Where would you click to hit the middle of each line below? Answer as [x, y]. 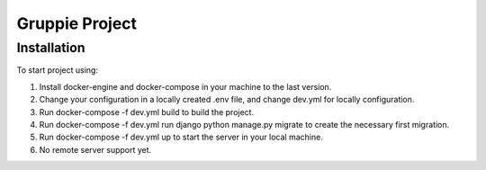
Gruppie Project [77, 23]
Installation [51, 48]
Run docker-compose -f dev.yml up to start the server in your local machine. [181, 137]
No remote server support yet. [95, 149]
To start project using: [58, 70]
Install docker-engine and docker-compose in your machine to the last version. [185, 86]
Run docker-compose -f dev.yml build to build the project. [147, 112]
